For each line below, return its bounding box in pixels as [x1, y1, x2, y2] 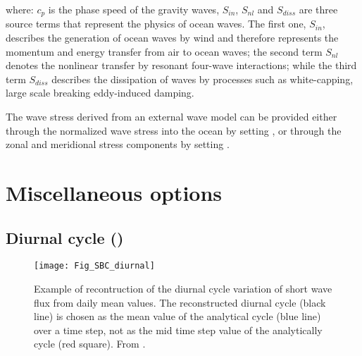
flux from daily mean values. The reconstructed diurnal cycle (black [34, 295, 326, 309]
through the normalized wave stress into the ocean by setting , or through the [6, 123, 342, 137]
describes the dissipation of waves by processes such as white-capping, [51, 71, 354, 86]
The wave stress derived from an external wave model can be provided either [6, 109, 337, 124]
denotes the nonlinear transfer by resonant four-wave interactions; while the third [6, 58, 357, 73]
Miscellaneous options [6, 178, 223, 207]
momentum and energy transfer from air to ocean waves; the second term [6, 44, 323, 59]
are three [299, 2, 338, 16]
